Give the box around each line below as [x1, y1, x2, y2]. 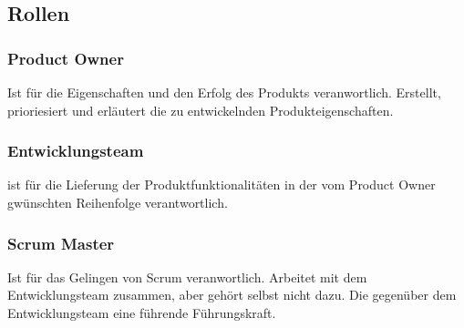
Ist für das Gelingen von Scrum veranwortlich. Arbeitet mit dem [7, 267, 367, 286]
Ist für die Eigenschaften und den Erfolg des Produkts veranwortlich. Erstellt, [7, 83, 441, 101]
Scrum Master [7, 231, 115, 254]
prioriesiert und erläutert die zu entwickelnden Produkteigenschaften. [7, 100, 394, 119]
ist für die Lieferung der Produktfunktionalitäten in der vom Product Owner [7, 175, 436, 194]
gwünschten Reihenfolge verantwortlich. [7, 193, 228, 211]
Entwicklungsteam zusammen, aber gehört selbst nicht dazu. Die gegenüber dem [7, 285, 457, 304]
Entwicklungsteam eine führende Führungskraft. [7, 303, 276, 322]
